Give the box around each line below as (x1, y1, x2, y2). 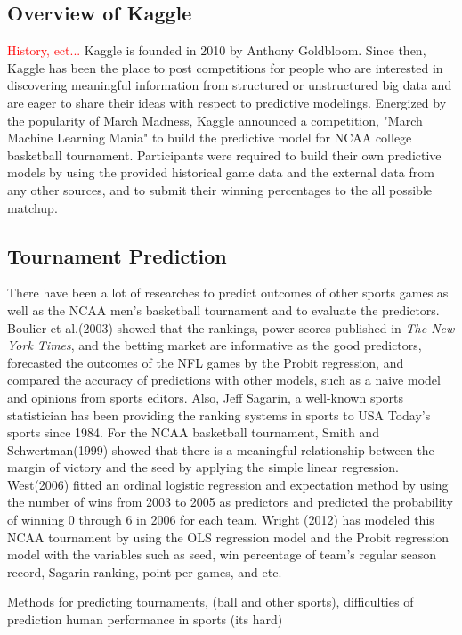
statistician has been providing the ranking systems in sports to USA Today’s (7, 405, 431, 424)
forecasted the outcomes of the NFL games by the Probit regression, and (7, 353, 404, 371)
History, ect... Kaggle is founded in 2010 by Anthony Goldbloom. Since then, (7, 41, 426, 60)
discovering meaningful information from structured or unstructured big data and (7, 76, 452, 94)
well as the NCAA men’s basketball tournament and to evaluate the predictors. (7, 300, 440, 319)
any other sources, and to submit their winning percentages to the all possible (7, 180, 433, 199)
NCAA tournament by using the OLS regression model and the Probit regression (7, 527, 450, 546)
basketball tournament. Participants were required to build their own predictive (7, 145, 442, 164)
